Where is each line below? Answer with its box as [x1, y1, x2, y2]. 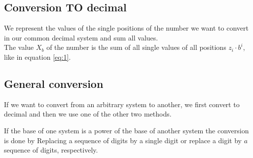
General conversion [4, 76, 104, 91]
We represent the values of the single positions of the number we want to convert [4, 23, 249, 33]
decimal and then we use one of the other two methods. [4, 109, 172, 119]
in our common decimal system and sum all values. [4, 32, 158, 42]
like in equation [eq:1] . [4, 51, 71, 62]
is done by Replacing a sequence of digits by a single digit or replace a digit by [4, 135, 242, 145]
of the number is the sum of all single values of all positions [46, 42, 226, 52]
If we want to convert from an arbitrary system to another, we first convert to [4, 99, 240, 109]
